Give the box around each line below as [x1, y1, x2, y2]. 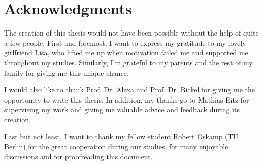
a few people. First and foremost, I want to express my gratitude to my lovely [4, 37, 246, 48]
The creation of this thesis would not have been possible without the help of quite [4, 27, 259, 38]
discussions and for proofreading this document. [4, 151, 153, 161]
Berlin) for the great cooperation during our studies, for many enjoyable [4, 141, 228, 152]
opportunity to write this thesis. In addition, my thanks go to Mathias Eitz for [4, 94, 249, 105]
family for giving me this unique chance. [4, 67, 129, 78]
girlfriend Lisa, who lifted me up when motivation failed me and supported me [4, 47, 248, 58]
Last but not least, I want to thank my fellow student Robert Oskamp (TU [4, 131, 239, 142]
